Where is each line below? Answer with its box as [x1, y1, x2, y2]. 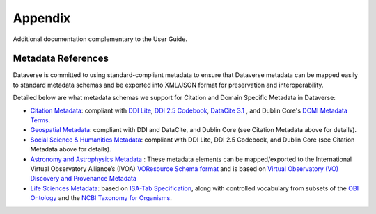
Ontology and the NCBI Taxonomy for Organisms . [30, 194, 172, 202]
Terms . [30, 116, 51, 124]
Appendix [13, 10, 71, 26]
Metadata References [13, 53, 109, 65]
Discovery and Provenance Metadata [30, 174, 137, 183]
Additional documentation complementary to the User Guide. [13, 35, 188, 43]
